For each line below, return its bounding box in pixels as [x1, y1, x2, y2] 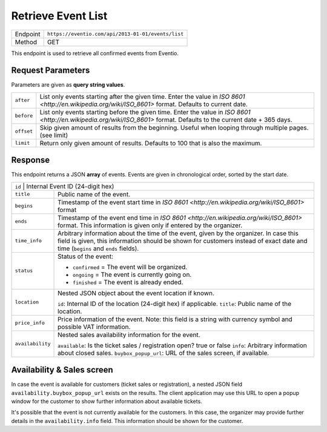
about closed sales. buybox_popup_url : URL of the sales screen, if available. [58, 348, 269, 357]
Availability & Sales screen [11, 365, 113, 375]
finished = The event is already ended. [73, 277, 183, 286]
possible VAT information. [58, 322, 131, 331]
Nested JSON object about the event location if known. [58, 288, 215, 297]
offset [15, 128, 33, 135]
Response [11, 155, 50, 165]
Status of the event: [58, 252, 114, 261]
